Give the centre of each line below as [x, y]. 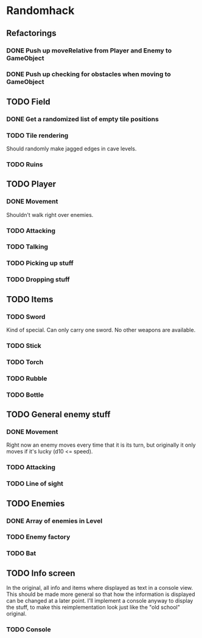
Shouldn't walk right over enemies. [50, 214]
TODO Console [29, 629]
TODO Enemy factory [38, 537]
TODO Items [30, 299]
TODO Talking [27, 247]
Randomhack [40, 11]
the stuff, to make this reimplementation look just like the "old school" [93, 608]
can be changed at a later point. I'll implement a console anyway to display [100, 601]
